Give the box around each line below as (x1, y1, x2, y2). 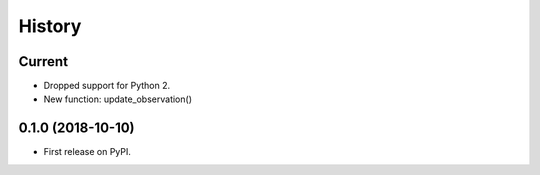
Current (18, 53, 69, 70)
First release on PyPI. (43, 146, 132, 158)
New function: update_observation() (43, 93, 192, 105)
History (18, 15, 82, 37)
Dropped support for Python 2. (43, 80, 170, 92)
